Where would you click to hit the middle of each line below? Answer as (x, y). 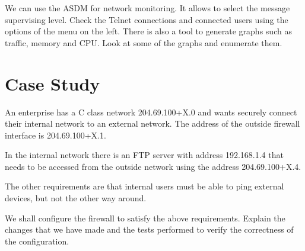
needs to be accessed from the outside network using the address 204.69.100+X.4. (153, 166)
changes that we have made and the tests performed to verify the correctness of (149, 229)
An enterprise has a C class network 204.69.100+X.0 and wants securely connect (151, 112)
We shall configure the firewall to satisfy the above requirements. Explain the (145, 218)
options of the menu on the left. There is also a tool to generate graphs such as (148, 31)
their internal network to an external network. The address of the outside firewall (152, 123)
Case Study (53, 83)
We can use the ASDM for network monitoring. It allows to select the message (147, 8)
